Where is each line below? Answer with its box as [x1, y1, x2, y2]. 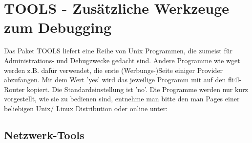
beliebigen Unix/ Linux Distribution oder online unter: [4, 103, 168, 113]
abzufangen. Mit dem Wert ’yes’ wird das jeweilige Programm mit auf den [4, 74, 226, 85]
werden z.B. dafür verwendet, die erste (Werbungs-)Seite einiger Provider [4, 65, 223, 75]
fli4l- [228, 74, 242, 85]
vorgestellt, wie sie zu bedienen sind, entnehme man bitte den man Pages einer [4, 94, 240, 104]
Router [4, 84, 25, 94]
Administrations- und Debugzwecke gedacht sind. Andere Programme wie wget [4, 55, 240, 65]
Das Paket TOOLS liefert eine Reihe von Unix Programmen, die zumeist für [4, 46, 232, 56]
